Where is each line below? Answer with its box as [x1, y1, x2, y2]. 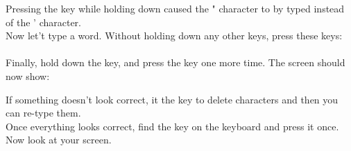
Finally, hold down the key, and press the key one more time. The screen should [6, 55, 345, 70]
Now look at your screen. [6, 132, 112, 147]
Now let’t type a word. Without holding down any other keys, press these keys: [6, 28, 343, 43]
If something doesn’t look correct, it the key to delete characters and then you [6, 92, 339, 106]
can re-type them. [6, 105, 81, 120]
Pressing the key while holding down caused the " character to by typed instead [6, 1, 345, 15]
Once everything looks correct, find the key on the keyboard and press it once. [6, 119, 339, 133]
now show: [6, 68, 50, 83]
